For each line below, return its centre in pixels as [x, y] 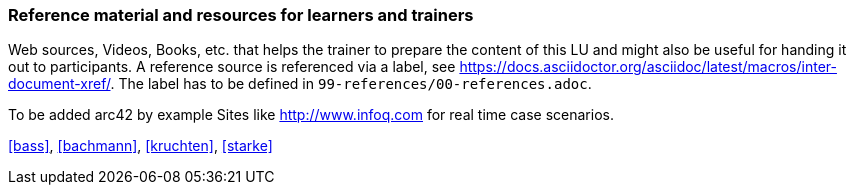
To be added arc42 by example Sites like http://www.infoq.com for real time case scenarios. [311, 115]
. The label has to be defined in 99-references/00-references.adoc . [351, 84]
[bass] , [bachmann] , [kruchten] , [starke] [140, 146]
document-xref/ [59, 84]
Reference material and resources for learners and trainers [241, 15]
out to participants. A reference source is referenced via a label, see [232, 67]
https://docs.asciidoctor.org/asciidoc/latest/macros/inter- [648, 67]
